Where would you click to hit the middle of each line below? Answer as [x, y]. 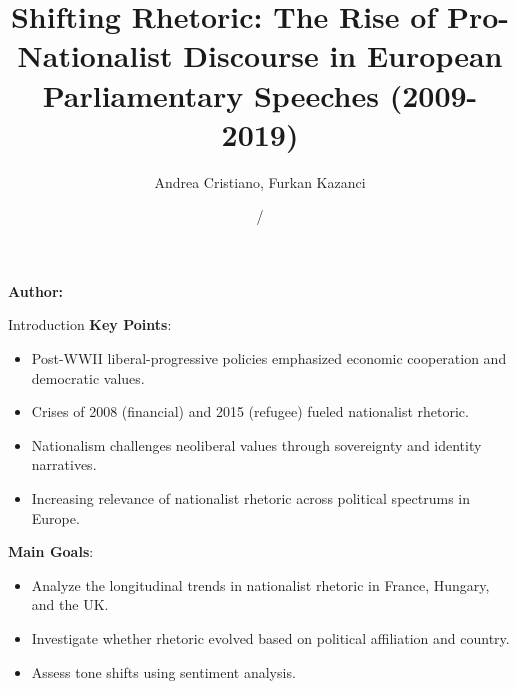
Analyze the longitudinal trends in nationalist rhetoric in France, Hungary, [260, 584]
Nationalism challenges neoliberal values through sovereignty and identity [256, 444]
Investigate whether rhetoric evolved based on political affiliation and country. [270, 638]
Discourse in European [343, 55]
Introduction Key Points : [90, 324]
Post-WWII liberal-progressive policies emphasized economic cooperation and [269, 358]
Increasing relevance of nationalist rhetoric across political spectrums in [250, 498]
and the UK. [70, 604]
